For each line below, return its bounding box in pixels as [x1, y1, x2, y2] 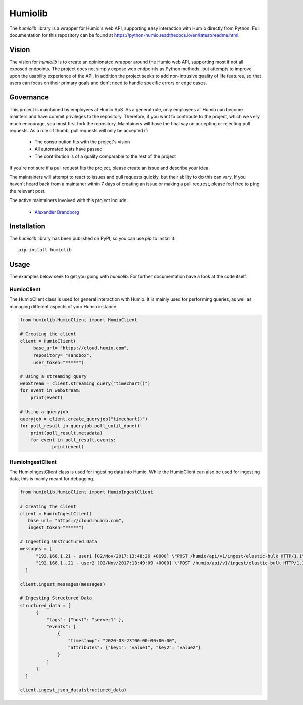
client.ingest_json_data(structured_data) [20, 687, 127, 693]
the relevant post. [9, 188, 46, 194]
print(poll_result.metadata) [30, 430, 103, 436]
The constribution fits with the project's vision [34, 139, 130, 145]
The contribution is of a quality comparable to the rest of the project [34, 153, 176, 159]
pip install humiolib [18, 247, 72, 253]
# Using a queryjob [20, 409, 68, 415]
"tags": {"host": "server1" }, [46, 617, 124, 622]
